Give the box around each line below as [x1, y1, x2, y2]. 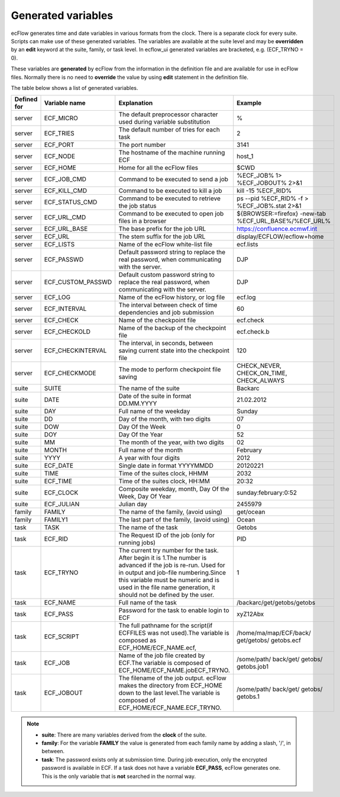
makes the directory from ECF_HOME [118, 682, 223, 690]
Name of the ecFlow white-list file [118, 240, 213, 249]
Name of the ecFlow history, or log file [118, 293, 225, 301]
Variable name [44, 99, 86, 107]
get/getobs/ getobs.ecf [237, 637, 302, 645]
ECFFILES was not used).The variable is [118, 629, 230, 637]
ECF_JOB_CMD [44, 175, 87, 184]
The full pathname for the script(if [118, 622, 213, 630]
